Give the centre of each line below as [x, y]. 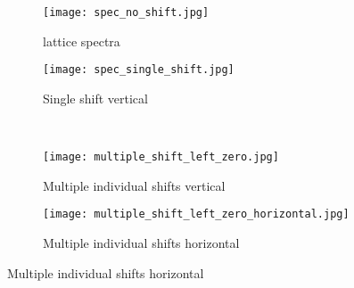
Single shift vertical [95, 98]
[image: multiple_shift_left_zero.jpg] [161, 157]
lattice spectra [82, 41]
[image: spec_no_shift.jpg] [126, 12]
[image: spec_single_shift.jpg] [139, 70]
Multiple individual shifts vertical [134, 185]
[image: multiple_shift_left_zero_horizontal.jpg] [196, 214]
